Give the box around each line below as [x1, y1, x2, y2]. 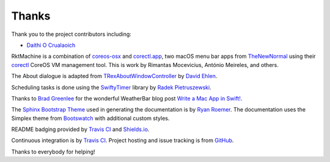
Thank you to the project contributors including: [11, 30, 131, 38]
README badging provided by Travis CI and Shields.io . [11, 125, 150, 133]
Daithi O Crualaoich [26, 41, 76, 49]
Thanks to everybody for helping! [11, 148, 95, 155]
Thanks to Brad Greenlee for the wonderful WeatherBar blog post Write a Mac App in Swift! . [11, 94, 243, 102]
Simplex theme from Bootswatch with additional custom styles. [11, 114, 170, 122]
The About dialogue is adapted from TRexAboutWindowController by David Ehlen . [11, 72, 218, 80]
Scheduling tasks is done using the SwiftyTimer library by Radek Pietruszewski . [11, 83, 211, 91]
